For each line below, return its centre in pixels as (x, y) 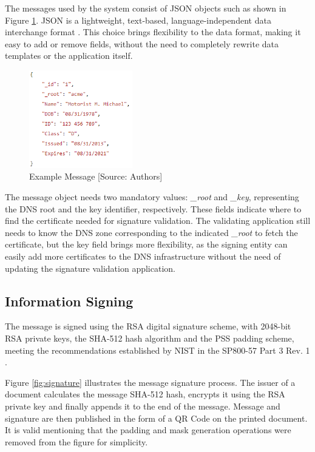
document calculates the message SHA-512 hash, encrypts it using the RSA (145, 394)
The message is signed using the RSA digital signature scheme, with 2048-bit (148, 326)
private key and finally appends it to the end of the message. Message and (143, 406)
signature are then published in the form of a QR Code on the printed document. (156, 418)
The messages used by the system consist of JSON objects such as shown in (146, 8)
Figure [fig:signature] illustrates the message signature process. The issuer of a (150, 382)
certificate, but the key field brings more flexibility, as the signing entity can (146, 244)
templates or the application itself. (69, 56)
